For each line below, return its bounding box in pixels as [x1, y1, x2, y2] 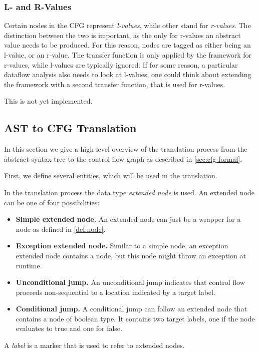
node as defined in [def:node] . [16, 223, 106, 234]
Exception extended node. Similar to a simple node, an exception [16, 240, 228, 251]
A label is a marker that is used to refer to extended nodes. [4, 340, 185, 350]
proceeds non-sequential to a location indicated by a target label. [16, 286, 215, 297]
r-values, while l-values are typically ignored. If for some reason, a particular [4, 59, 238, 70]
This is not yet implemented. [4, 96, 93, 106]
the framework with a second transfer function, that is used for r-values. [4, 79, 225, 89]
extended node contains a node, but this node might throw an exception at [16, 250, 246, 260]
